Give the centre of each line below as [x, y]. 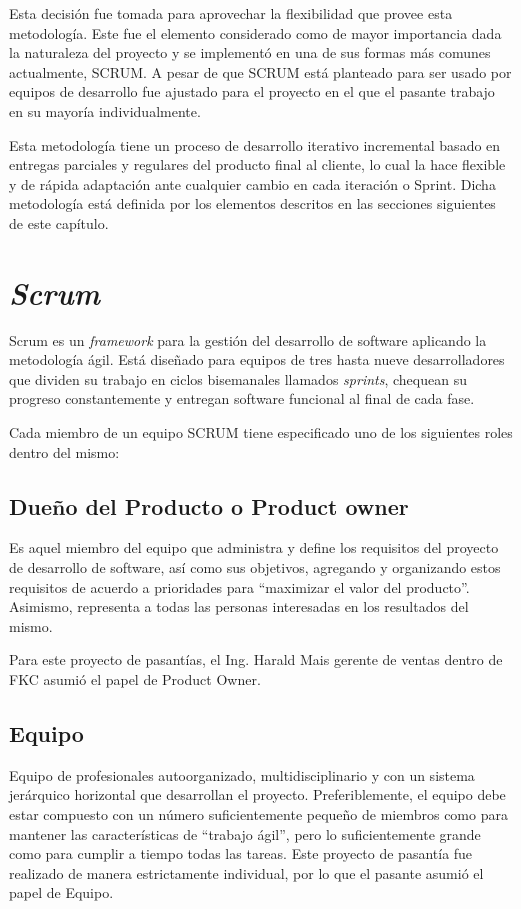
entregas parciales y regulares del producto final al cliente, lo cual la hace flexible [257, 164]
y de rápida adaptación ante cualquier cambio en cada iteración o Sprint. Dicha [252, 183]
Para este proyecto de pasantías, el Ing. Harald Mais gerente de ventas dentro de [256, 659]
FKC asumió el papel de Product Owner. [135, 678]
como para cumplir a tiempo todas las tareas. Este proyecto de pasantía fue [241, 853]
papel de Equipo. [61, 892]
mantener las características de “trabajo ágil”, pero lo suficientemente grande [245, 833]
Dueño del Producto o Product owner [209, 505]
